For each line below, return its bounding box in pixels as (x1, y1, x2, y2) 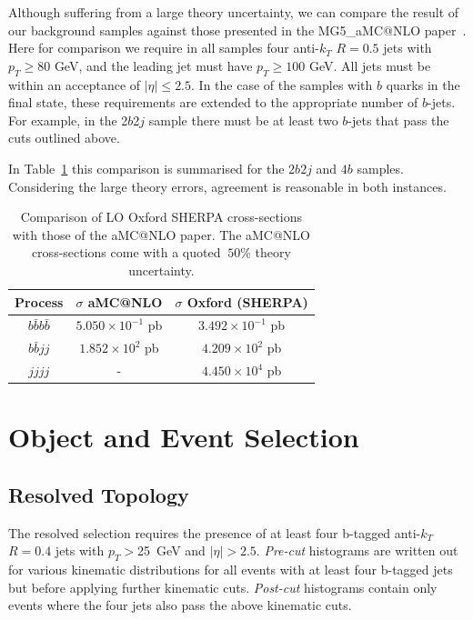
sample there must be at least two (148, 110, 338, 129)
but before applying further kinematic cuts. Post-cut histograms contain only (8, 577, 438, 596)
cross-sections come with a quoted (31, 243, 221, 262)
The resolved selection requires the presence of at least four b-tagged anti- (8, 523, 421, 542)
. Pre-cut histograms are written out (256, 541, 458, 560)
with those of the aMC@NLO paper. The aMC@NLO (12, 225, 310, 244)
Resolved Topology (8, 480, 189, 508)
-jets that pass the (347, 110, 449, 129)
